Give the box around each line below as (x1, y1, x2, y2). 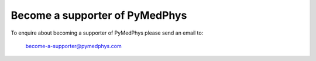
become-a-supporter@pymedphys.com (25, 42, 122, 49)
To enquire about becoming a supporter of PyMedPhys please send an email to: (11, 29, 204, 36)
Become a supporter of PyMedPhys (11, 9, 187, 22)
